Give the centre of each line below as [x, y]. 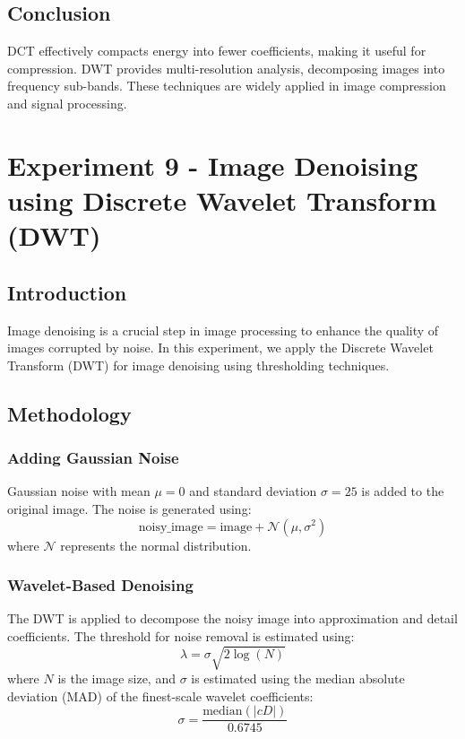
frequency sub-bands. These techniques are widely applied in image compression [227, 86]
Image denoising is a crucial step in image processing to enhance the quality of [223, 330]
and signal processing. [67, 103]
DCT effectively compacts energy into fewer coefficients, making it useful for [217, 51]
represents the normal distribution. [156, 545]
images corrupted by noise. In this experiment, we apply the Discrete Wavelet [220, 348]
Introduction [67, 292]
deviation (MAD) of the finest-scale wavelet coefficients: [160, 696]
